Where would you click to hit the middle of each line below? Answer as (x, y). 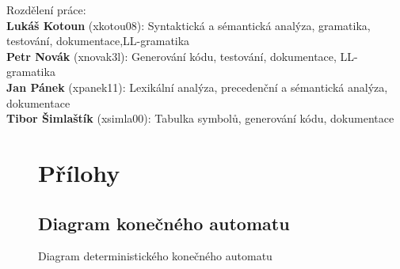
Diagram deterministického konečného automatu (155, 256)
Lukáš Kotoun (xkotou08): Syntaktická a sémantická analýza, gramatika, (189, 25)
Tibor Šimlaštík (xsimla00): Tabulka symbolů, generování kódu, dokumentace (200, 118)
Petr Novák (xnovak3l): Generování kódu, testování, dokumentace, (171, 56)
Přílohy (79, 172)
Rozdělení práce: (46, 9)
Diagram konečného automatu (164, 223)
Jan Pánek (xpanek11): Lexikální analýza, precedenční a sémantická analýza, (197, 87)
